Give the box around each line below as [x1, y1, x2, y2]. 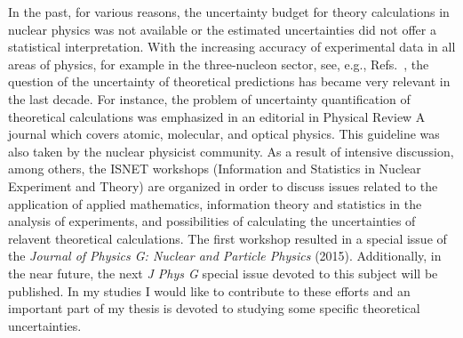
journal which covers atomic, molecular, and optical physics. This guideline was [8, 125, 440, 143]
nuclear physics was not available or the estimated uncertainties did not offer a [8, 20, 436, 38]
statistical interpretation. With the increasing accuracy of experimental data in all [8, 37, 456, 56]
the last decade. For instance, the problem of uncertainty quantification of [8, 89, 411, 108]
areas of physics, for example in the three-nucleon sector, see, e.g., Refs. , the [8, 54, 429, 73]
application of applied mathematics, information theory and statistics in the [8, 194, 422, 213]
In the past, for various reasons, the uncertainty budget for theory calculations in [8, 3, 450, 20]
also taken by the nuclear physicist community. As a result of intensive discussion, [8, 141, 454, 160]
